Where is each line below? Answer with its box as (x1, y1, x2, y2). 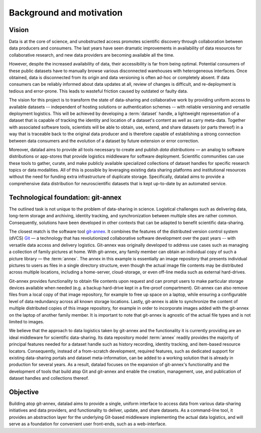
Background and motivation (9, 7, 123, 18)
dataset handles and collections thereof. (9, 375, 89, 381)
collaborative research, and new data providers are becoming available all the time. (9, 52, 174, 58)
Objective (9, 388, 39, 396)
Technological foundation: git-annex (9, 193, 122, 201)
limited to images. (9, 319, 44, 325)
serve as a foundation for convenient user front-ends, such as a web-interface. (9, 421, 167, 427)
